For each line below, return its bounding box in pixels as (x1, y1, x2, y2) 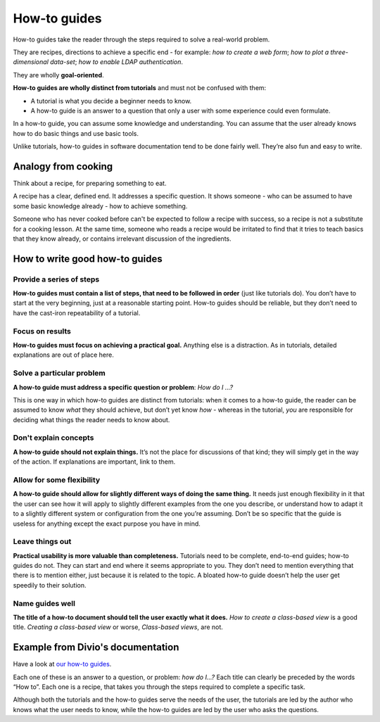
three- (330, 48, 348, 56)
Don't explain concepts (13, 433, 94, 443)
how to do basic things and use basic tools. (13, 129, 139, 137)
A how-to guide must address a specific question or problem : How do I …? (13, 383, 234, 391)
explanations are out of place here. (13, 350, 114, 359)
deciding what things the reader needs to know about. (13, 415, 170, 424)
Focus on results (13, 326, 72, 336)
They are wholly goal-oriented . (13, 70, 105, 79)
